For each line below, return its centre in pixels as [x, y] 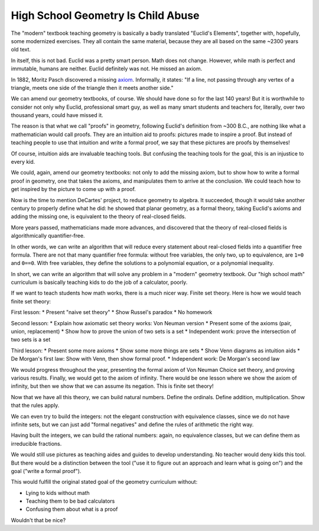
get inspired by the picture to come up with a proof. [73, 189]
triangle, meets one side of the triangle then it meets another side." [92, 88]
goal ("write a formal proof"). [46, 471]
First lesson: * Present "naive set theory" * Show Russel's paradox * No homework [112, 312]
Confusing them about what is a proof [72, 509]
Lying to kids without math [58, 493]
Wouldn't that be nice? [38, 520]
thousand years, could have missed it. [57, 115]
